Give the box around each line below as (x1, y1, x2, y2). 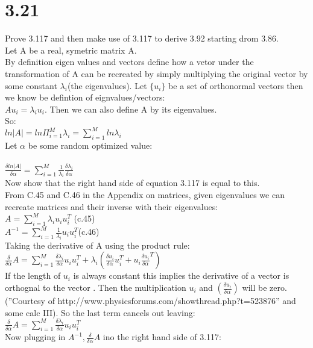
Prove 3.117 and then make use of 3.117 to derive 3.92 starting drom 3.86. (5, 32, 279, 45)
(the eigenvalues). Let (67, 79, 147, 92)
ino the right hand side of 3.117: (103, 331, 222, 343)
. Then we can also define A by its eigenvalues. (44, 102, 217, 115)
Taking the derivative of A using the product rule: (5, 238, 190, 251)
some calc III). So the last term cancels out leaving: (5, 306, 195, 318)
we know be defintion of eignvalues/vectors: (5, 91, 165, 104)
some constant (5, 79, 57, 92)
